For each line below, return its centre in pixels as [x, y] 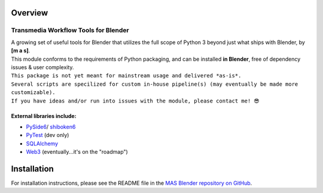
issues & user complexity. [42, 67]
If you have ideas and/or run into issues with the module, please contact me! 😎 [135, 101]
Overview [30, 13]
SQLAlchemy [42, 144]
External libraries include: [44, 116]
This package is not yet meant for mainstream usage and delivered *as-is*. [126, 76]
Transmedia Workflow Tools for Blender [70, 30]
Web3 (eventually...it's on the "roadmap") [77, 152]
